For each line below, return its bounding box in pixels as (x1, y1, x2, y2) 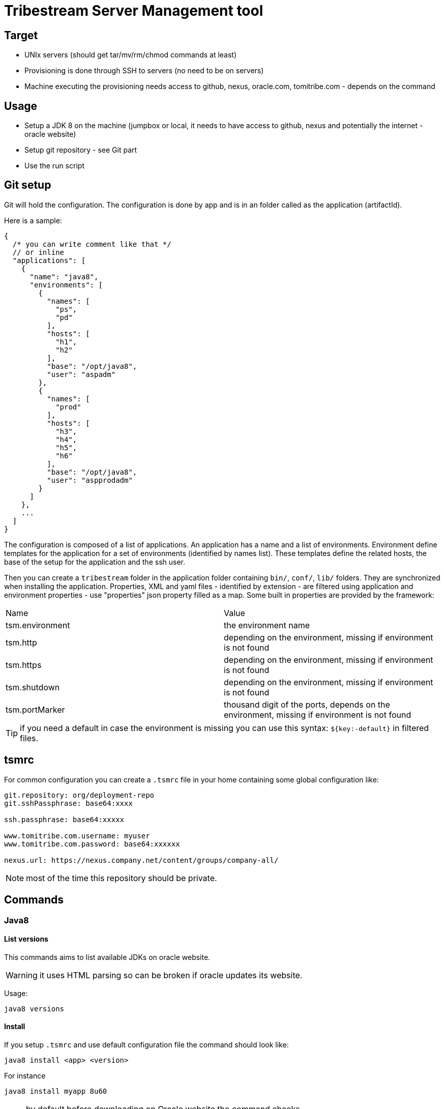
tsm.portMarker (6, 704, 65, 715)
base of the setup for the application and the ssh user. (4, 557, 185, 566)
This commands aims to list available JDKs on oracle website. (4, 952, 211, 961)
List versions (4, 935, 48, 944)
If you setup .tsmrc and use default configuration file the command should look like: (4, 1040, 289, 1049)
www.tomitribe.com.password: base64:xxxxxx (4, 839, 180, 848)
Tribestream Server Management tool (4, 2, 263, 19)
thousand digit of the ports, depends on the (224, 699, 390, 710)
